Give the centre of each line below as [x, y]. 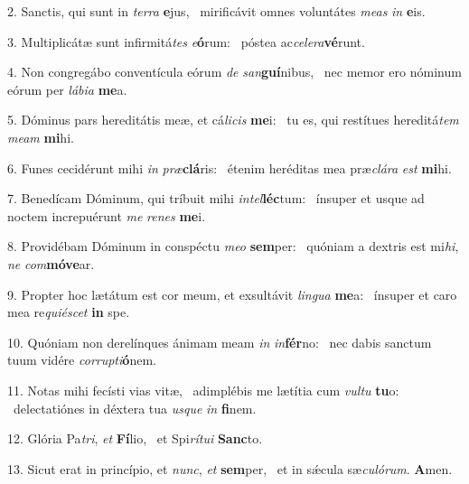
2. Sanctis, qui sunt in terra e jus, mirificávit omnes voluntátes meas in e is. [216, 11]
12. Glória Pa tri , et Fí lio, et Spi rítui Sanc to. [135, 438]
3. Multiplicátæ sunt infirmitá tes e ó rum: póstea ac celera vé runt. [186, 41]
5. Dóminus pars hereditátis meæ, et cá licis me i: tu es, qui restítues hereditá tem [233, 120]
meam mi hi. [41, 137]
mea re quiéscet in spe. [69, 312]
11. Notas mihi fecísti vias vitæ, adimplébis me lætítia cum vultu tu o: [203, 390]
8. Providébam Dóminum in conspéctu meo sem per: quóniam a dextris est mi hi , [233, 246]
